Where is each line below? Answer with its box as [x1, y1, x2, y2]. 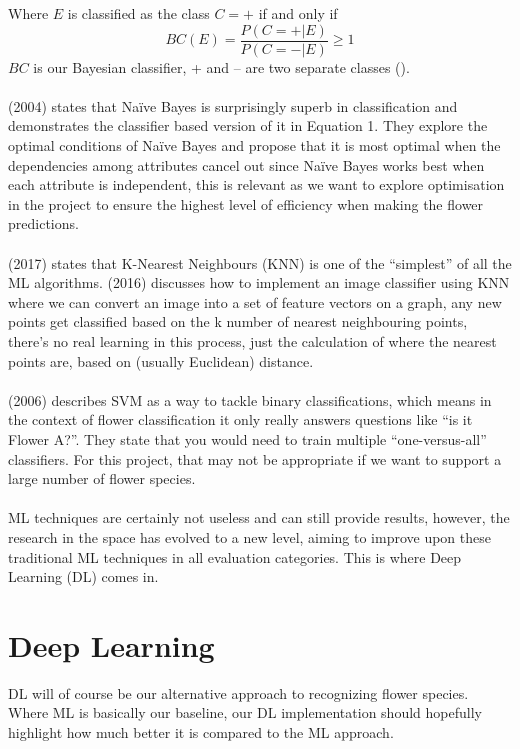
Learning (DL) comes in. [8, 566, 159, 587]
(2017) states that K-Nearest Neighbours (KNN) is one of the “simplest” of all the [8, 252, 512, 273]
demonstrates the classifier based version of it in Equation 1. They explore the [8, 115, 488, 136]
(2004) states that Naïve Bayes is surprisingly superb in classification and [8, 95, 458, 116]
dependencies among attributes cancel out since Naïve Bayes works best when [8, 154, 485, 175]
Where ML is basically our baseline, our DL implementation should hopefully [8, 702, 482, 723]
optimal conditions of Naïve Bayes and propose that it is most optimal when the [8, 135, 501, 156]
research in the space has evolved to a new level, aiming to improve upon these [8, 526, 491, 547]
